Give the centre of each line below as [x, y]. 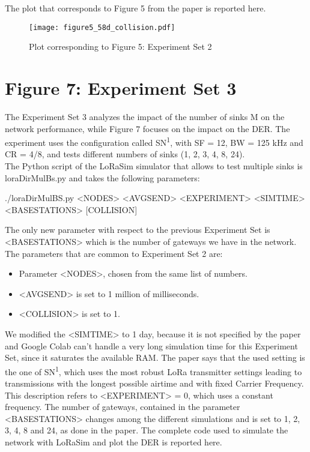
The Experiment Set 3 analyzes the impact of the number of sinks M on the [145, 116]
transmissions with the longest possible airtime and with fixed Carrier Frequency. [154, 383]
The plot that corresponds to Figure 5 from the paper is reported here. [135, 8]
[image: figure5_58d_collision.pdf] [102, 27]
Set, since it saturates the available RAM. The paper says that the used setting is [155, 357]
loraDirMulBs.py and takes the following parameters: [102, 177]
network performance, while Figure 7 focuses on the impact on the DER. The [147, 128]
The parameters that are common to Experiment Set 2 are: [114, 253]
